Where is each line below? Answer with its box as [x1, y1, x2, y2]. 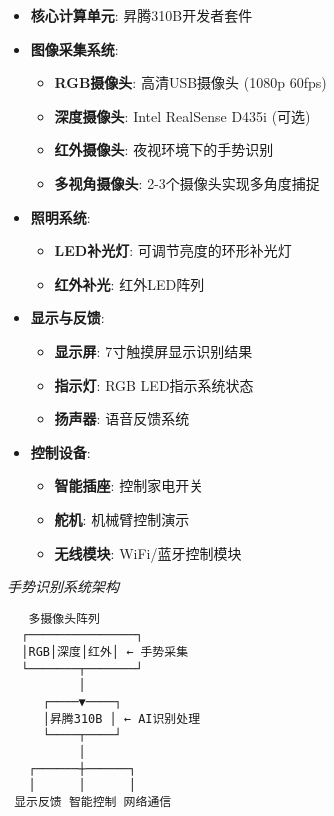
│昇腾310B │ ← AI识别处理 [42, 711, 201, 726]
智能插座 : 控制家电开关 [54, 475, 204, 496]
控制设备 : [30, 441, 91, 462]
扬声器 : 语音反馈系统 [54, 408, 190, 429]
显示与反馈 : [30, 307, 105, 328]
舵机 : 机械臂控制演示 [54, 508, 190, 529]
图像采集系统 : [30, 38, 119, 59]
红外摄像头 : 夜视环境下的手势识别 [54, 139, 274, 160]
